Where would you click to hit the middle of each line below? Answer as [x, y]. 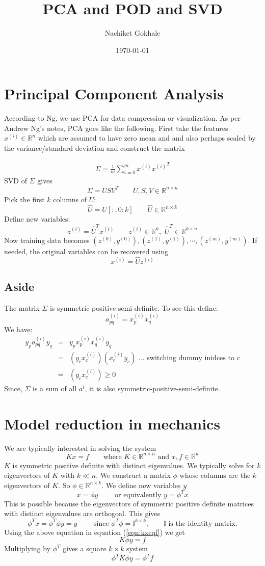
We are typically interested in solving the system [80, 448]
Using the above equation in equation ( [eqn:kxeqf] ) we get [95, 532]
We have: [18, 329]
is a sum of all [55, 388]
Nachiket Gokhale [132, 33]
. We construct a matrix [133, 475]
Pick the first [24, 199]
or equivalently [138, 495]
